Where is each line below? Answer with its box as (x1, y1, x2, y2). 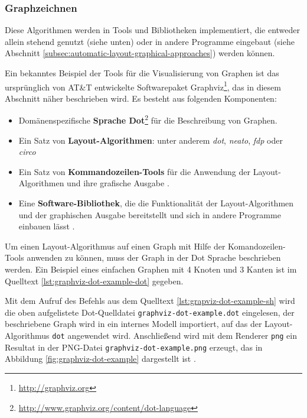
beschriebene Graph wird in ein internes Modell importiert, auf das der (5, 317, 262, 330)
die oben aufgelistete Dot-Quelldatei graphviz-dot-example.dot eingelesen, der (5, 306, 295, 318)
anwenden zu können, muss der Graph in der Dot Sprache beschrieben (27, 251, 281, 264)
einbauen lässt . (18, 220, 75, 232)
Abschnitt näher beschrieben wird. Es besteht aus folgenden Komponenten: (5, 92, 277, 104)
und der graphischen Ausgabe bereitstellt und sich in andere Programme (18, 208, 281, 221)
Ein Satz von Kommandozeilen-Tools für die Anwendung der (18, 165, 250, 177)
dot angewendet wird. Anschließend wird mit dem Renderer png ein (52, 329, 298, 342)
